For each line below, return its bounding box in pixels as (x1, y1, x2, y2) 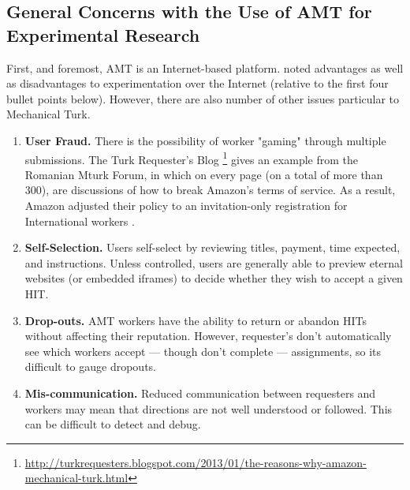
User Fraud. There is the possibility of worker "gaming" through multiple (24, 132, 386, 148)
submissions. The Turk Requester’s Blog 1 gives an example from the (24, 148, 358, 167)
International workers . (24, 212, 135, 229)
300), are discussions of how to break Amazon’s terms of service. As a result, (24, 181, 396, 198)
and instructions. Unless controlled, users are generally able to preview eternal (24, 254, 403, 271)
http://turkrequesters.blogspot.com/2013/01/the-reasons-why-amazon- (24, 454, 367, 470)
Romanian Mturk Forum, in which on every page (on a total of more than (24, 166, 383, 182)
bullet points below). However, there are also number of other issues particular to (6, 90, 400, 107)
